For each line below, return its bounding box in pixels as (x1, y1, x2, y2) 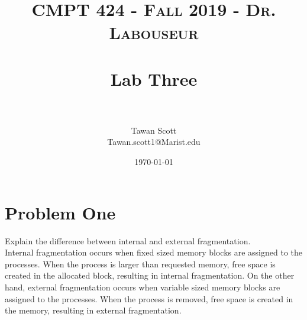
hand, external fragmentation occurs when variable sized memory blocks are (5, 280, 280, 293)
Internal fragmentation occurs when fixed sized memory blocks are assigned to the (5, 246, 302, 258)
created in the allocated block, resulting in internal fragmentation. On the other (5, 269, 295, 282)
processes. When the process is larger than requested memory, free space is (5, 257, 276, 270)
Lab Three (110, 66, 198, 90)
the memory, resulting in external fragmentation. (5, 304, 182, 316)
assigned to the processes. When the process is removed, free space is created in (5, 292, 293, 305)
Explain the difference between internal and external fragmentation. (5, 234, 251, 247)
